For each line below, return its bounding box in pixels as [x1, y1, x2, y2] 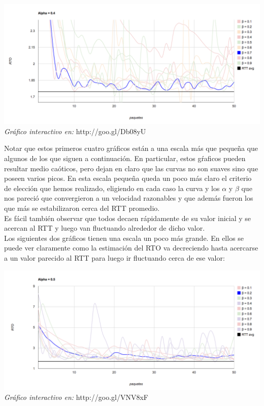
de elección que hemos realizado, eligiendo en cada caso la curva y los [4, 182, 220, 193]
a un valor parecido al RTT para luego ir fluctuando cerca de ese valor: [4, 252, 225, 263]
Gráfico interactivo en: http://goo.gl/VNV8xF [4, 392, 148, 402]
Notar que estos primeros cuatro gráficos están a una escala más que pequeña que [4, 143, 258, 153]
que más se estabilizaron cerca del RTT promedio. [4, 203, 160, 213]
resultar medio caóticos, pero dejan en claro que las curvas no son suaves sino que [4, 163, 258, 173]
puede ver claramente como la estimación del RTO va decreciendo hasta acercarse [4, 242, 258, 253]
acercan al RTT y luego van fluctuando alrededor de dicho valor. [4, 223, 205, 233]
